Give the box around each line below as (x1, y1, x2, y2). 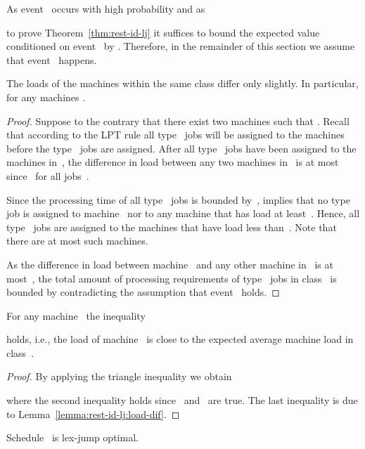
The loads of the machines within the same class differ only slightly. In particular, (6, 76, 359, 91)
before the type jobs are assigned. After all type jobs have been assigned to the (6, 141, 357, 155)
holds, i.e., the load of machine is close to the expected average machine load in (6, 332, 354, 346)
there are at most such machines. (6, 233, 148, 248)
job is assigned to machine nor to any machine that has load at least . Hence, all (6, 206, 360, 221)
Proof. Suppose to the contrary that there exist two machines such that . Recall (6, 113, 350, 128)
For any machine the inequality (6, 308, 146, 323)
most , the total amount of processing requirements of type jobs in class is (6, 271, 337, 285)
